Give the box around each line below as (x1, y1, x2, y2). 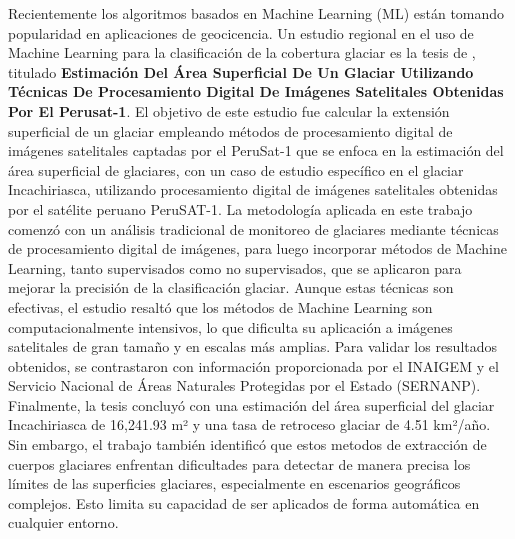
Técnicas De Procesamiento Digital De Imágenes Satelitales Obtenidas (8, 81, 504, 102)
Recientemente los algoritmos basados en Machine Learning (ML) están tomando (8, 3, 505, 23)
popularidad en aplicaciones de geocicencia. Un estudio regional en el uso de (8, 22, 474, 43)
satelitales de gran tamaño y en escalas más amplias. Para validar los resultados (8, 336, 498, 357)
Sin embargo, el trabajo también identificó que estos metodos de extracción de (8, 434, 487, 455)
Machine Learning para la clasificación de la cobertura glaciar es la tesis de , (8, 42, 476, 63)
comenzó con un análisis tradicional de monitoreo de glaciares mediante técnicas (8, 218, 499, 239)
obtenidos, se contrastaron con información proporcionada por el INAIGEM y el (8, 355, 499, 376)
